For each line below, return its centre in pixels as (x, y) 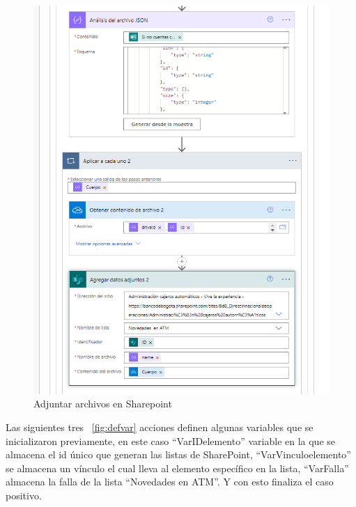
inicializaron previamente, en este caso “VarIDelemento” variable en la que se (171, 440)
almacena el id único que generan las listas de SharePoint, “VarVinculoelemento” (178, 454)
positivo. (24, 496)
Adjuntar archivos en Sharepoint (103, 404)
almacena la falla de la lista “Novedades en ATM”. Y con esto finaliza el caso (170, 482)
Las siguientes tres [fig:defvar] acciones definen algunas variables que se (160, 427)
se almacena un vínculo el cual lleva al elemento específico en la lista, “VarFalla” (177, 468)
